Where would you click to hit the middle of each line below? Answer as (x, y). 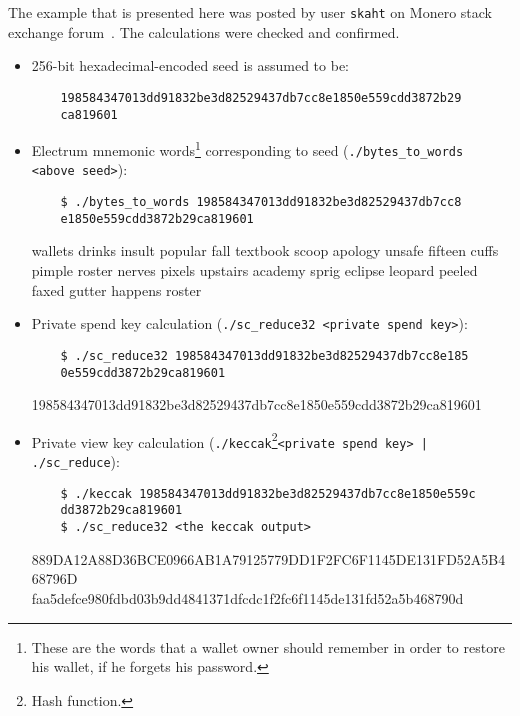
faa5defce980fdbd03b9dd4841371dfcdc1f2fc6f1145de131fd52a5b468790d (247, 597)
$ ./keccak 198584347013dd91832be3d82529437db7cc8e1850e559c (268, 493)
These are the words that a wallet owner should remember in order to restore (268, 646)
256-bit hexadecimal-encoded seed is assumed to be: (190, 65)
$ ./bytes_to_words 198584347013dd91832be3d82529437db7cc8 (261, 202)
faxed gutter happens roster (116, 289)
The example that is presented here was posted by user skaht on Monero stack (250, 12)
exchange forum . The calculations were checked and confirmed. (204, 31)
